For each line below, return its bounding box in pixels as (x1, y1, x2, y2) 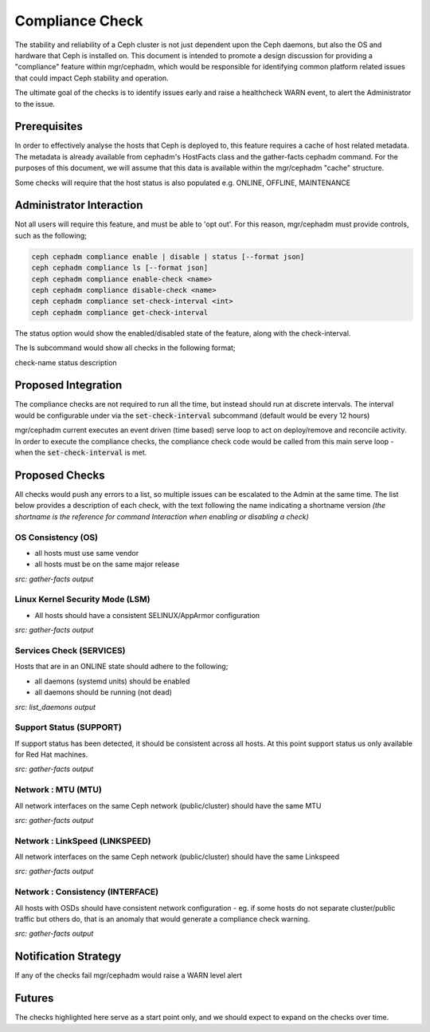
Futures (14, 991, 54, 1005)
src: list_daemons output (14, 702, 96, 711)
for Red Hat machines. (14, 750, 88, 759)
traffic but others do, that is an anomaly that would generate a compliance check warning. (14, 914, 311, 924)
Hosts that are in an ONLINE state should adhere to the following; (14, 662, 229, 672)
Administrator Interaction (14, 199, 143, 212)
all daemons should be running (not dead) (34, 687, 173, 697)
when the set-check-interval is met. (14, 447, 147, 458)
